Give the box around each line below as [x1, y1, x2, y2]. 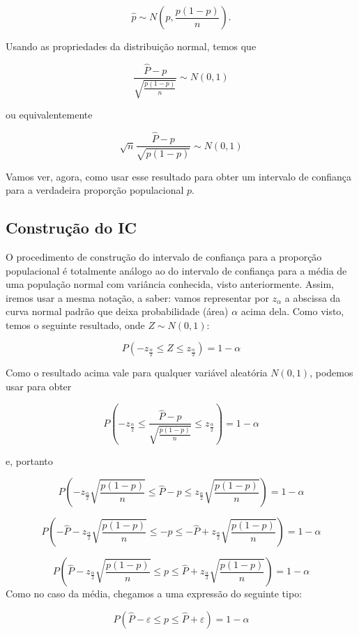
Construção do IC [6, 217, 137, 238]
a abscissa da [284, 290, 341, 305]
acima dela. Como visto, [240, 304, 344, 319]
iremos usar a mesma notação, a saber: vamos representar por [6, 290, 269, 305]
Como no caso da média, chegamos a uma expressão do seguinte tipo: [6, 586, 303, 601]
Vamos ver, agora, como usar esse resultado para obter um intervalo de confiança [6, 169, 352, 183]
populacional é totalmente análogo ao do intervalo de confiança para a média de [6, 263, 347, 277]
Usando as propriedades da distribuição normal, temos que [6, 39, 257, 53]
